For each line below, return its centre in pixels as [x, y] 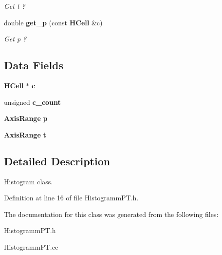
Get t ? [15, 6]
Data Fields [34, 65]
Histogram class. [28, 181]
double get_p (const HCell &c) [53, 22]
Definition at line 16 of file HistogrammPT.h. [71, 198]
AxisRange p [26, 118]
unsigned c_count [32, 102]
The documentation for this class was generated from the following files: [111, 214]
